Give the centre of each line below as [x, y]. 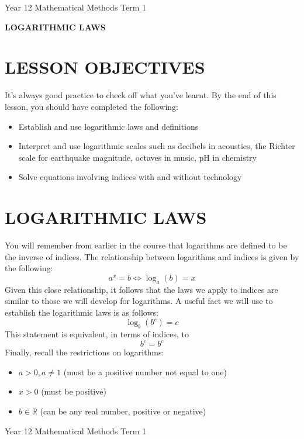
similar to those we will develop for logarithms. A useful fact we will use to [139, 301]
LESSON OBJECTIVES [105, 67]
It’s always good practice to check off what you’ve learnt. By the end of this [141, 95]
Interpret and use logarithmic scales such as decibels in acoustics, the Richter [157, 146]
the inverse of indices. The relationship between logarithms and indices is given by [152, 256]
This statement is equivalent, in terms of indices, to [97, 334]
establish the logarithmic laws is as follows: [82, 312]
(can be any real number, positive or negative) [123, 411]
